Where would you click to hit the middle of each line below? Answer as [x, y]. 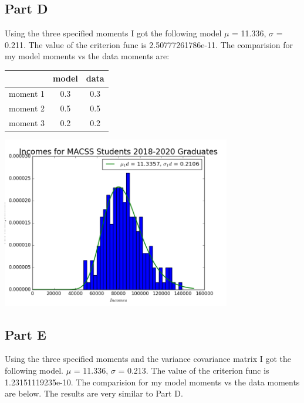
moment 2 [27, 108]
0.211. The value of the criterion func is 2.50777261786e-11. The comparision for [149, 44]
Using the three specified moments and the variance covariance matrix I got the [148, 359]
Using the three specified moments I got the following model [113, 33]
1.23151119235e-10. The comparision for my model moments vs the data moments [152, 382]
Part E [26, 334]
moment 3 [27, 123]
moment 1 [27, 94]
